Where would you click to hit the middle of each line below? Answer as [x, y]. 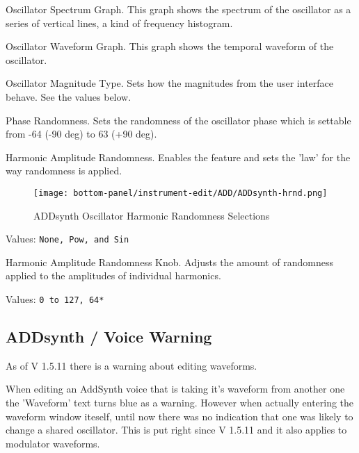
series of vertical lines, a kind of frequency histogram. [119, 23]
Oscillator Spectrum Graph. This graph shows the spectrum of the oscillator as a [178, 9]
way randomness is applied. [64, 171]
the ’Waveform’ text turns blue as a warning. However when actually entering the [180, 403]
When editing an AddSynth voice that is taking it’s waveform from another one [175, 389]
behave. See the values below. [69, 96]
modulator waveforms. [53, 443]
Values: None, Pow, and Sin [67, 239]
